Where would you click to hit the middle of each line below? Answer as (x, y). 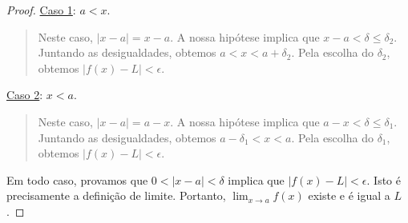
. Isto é (384, 179)
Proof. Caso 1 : (41, 10)
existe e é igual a (349, 195)
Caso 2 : (25, 95)
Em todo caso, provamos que (77, 179)
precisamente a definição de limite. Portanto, (116, 195)
